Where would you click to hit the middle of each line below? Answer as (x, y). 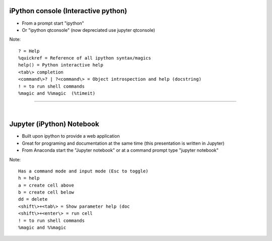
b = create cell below (46, 192)
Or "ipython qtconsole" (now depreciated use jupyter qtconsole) (89, 30)
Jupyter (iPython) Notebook (54, 124)
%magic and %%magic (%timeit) (57, 94)
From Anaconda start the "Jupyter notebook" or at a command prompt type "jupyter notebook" (120, 150)
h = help (29, 178)
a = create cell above (46, 185)
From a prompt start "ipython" (53, 23)
